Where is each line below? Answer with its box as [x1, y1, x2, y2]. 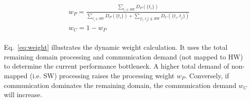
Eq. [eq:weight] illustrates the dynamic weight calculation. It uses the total [4, 42, 228, 52]
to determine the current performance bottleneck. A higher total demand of [4, 61, 230, 71]
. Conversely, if [185, 70, 229, 80]
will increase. [4, 89, 42, 100]
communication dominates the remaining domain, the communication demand [4, 80, 236, 90]
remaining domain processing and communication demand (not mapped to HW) [4, 51, 243, 61]
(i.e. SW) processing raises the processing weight [30, 70, 175, 80]
